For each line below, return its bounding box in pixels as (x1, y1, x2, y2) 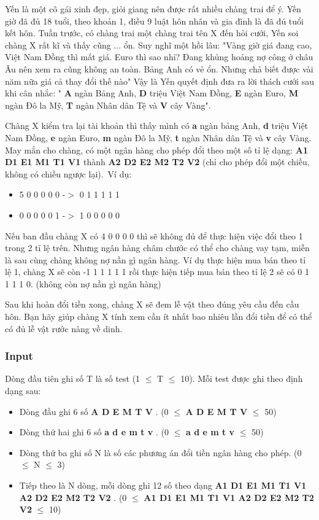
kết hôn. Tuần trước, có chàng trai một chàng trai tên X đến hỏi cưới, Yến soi (5, 26, 299, 39)
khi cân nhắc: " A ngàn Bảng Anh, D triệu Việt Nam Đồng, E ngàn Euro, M (5, 87, 298, 99)
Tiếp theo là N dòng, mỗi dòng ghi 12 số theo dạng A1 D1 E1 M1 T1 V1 (19, 479, 307, 492)
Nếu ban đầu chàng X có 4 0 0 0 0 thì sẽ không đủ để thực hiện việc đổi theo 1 (5, 229, 303, 242)
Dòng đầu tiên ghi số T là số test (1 (5, 372, 140, 385)
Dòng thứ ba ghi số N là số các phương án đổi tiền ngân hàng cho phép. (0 (19, 446, 302, 459)
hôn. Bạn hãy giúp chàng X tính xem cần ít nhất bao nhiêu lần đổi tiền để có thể (5, 310, 312, 323)
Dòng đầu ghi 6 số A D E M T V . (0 (19, 405, 169, 417)
